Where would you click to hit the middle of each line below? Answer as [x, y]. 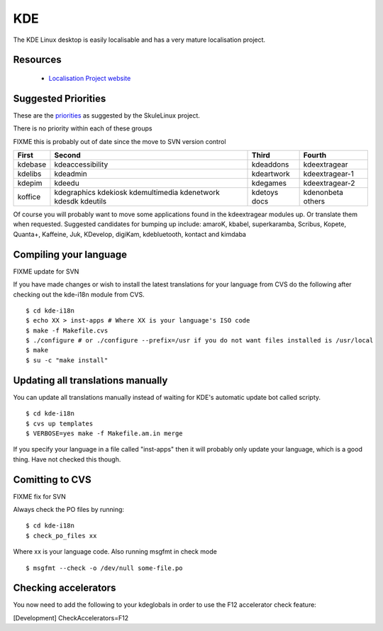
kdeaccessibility [81, 164]
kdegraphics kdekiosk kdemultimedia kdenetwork [137, 193]
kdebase [32, 164]
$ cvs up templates [60, 423]
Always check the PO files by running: [68, 509]
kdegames [270, 183]
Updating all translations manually [90, 380]
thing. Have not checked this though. [67, 459]
